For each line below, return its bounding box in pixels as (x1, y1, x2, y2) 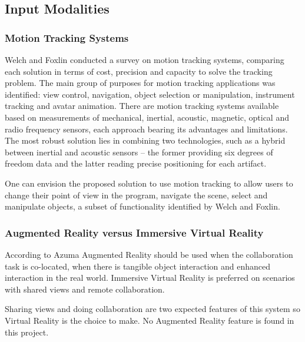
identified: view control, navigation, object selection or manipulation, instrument (5, 88, 295, 100)
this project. (5, 326, 49, 338)
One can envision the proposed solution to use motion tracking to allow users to (5, 177, 293, 189)
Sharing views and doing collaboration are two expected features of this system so (5, 303, 300, 315)
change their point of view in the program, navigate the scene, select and (5, 188, 268, 201)
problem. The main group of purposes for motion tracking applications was (5, 77, 276, 89)
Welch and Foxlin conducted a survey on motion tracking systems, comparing (5, 54, 284, 65)
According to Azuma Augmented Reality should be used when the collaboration (5, 248, 293, 260)
